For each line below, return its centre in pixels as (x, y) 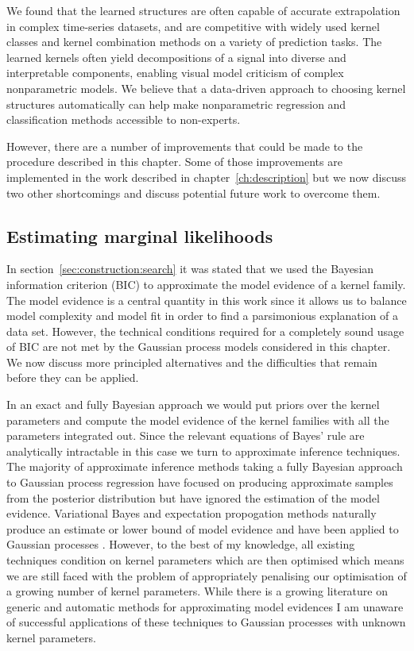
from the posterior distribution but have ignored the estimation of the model (193, 497)
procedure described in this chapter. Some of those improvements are (174, 162)
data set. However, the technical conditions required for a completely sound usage (205, 331)
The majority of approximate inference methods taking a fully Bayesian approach (205, 466)
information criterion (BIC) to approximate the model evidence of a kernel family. (206, 284)
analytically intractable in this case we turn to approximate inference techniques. (203, 451)
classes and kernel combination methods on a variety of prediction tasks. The (194, 42)
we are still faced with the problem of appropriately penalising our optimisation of (207, 575)
